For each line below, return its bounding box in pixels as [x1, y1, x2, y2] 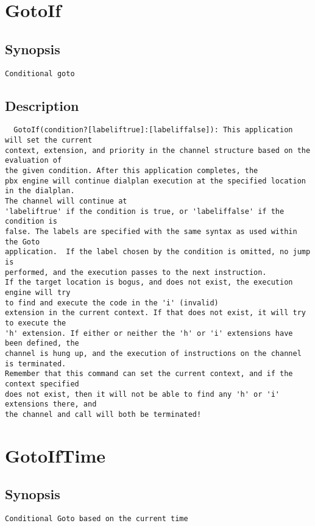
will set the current [5, 136, 93, 145]
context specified [5, 379, 79, 388]
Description [5, 96, 79, 115]
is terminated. [5, 359, 66, 368]
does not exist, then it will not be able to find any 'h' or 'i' [5, 389, 280, 399]
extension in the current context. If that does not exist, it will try [5, 308, 306, 318]
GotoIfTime [5, 442, 105, 467]
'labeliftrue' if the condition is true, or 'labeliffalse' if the [5, 207, 285, 216]
